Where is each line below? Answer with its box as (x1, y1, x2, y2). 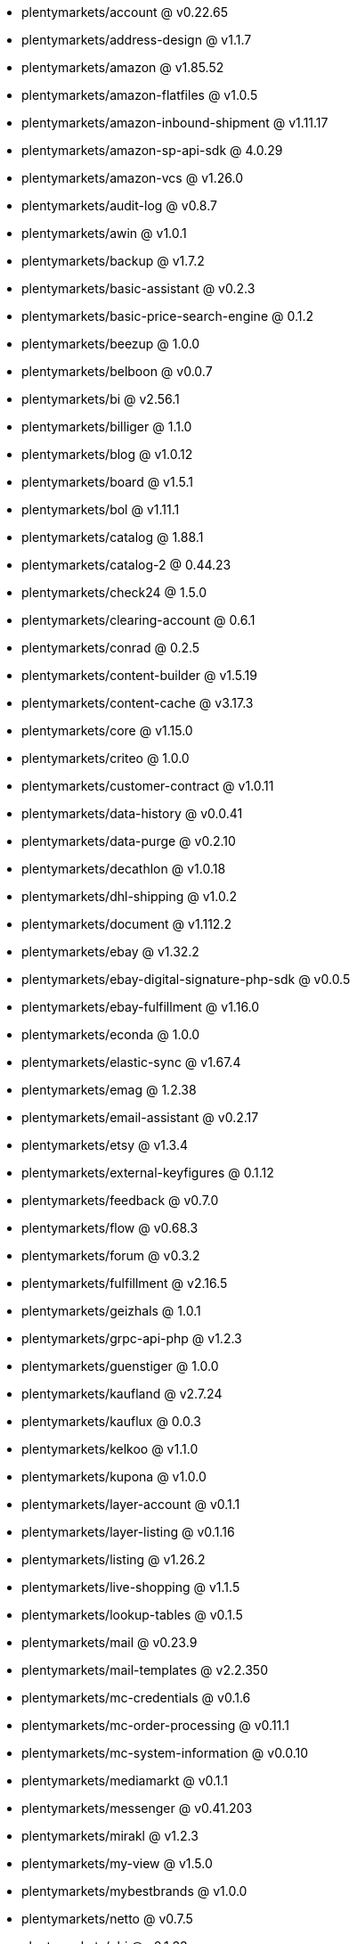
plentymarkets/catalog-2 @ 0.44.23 (21, 557, 231, 572)
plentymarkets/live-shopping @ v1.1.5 (21, 1579, 240, 1595)
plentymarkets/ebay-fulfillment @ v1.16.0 (21, 999, 260, 1014)
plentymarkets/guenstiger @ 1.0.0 (21, 1358, 219, 1374)
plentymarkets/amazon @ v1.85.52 (21, 60, 224, 75)
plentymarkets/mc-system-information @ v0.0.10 (21, 1745, 309, 1760)
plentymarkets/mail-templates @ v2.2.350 (21, 1662, 268, 1677)
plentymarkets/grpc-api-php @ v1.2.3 (21, 1331, 242, 1346)
